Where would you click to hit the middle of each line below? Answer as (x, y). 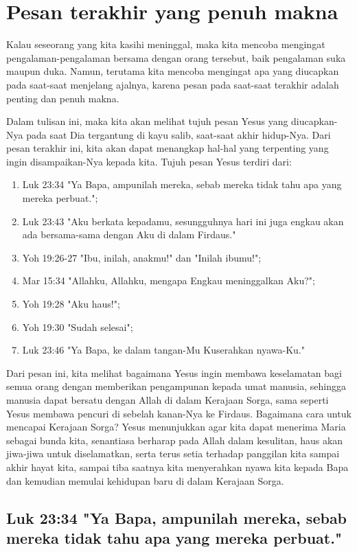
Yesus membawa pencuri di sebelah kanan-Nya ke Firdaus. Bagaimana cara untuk (179, 413)
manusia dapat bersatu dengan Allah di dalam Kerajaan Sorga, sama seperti (168, 400)
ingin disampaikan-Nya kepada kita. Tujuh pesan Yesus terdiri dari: (149, 161)
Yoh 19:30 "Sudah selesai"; (78, 326)
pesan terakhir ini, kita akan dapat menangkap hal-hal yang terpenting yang (168, 148)
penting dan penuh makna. (63, 98)
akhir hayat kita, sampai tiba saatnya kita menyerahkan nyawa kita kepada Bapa (177, 467)
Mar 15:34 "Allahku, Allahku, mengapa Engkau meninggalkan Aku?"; (169, 280)
